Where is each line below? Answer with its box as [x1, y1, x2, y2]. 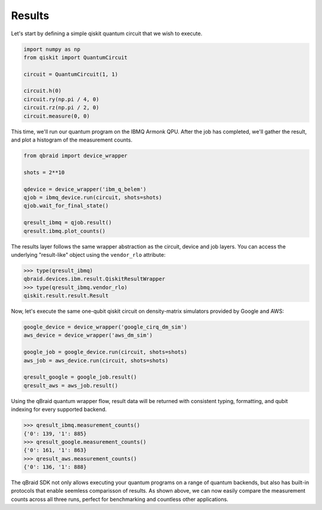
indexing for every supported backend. [11, 406, 107, 413]
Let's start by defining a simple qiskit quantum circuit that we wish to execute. [11, 30, 203, 37]
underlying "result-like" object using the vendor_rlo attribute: [11, 251, 166, 258]
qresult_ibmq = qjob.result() [23, 219, 112, 226]
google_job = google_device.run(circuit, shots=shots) [23, 349, 187, 355]
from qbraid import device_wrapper [23, 152, 128, 159]
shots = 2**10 [23, 169, 65, 176]
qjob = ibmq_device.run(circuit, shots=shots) [23, 194, 162, 201]
